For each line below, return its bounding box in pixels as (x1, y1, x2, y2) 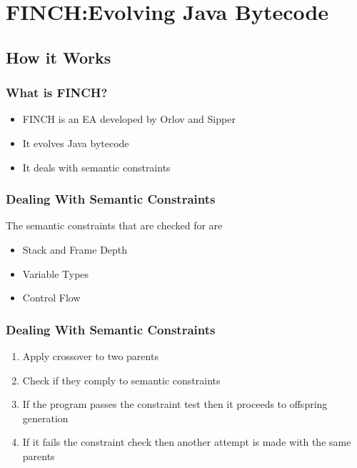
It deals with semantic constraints (22, 159, 171, 174)
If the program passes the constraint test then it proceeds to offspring (22, 397, 328, 412)
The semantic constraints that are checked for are (6, 218, 223, 233)
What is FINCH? (6, 84, 108, 101)
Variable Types (22, 266, 89, 281)
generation (22, 410, 69, 425)
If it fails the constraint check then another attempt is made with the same (22, 434, 351, 449)
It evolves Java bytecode (22, 135, 129, 150)
